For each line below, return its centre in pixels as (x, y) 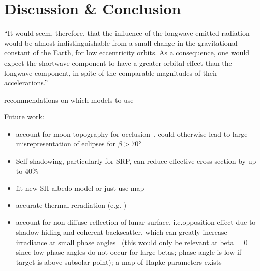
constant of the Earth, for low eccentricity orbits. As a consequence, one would (127, 53)
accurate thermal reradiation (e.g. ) (71, 205)
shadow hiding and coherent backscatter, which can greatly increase (122, 232)
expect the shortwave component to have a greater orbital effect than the (118, 62)
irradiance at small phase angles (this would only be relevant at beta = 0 (132, 242)
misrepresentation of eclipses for (66, 144)
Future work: (24, 117)
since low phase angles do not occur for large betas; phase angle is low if (129, 252)
